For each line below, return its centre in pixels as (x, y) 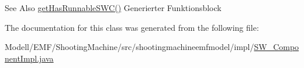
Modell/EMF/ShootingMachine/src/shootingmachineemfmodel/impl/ (129, 47)
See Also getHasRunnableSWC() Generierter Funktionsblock (113, 8)
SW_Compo (277, 47)
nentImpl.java (29, 58)
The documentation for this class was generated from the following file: (132, 27)
